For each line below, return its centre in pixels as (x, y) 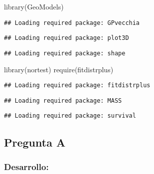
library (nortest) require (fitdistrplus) (59, 69)
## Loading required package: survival (70, 116)
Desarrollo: (26, 166)
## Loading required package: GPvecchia (72, 23)
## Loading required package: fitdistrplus (77, 86)
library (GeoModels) (34, 6)
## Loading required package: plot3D (67, 38)
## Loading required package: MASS (63, 100)
